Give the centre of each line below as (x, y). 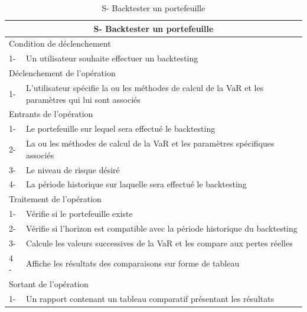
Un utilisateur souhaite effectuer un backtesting (112, 58)
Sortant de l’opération (49, 284)
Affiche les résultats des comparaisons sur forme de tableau (133, 263)
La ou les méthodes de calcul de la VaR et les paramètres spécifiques (150, 143)
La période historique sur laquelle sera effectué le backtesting (136, 184)
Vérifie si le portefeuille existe (79, 214)
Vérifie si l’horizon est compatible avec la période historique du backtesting (162, 228)
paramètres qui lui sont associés (83, 99)
